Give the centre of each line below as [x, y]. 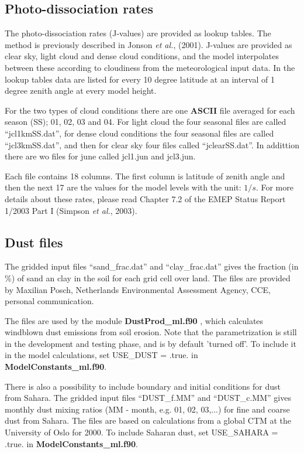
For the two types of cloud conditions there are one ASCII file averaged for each [150, 110]
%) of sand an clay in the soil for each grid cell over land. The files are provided [148, 277]
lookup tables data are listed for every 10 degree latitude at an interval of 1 [140, 79]
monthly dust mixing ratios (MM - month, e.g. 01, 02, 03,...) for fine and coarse [147, 409]
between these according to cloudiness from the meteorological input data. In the [150, 67]
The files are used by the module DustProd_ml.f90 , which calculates [134, 320]
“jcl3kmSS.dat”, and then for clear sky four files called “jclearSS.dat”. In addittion [152, 144]
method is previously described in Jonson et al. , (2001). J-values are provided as [148, 44]
